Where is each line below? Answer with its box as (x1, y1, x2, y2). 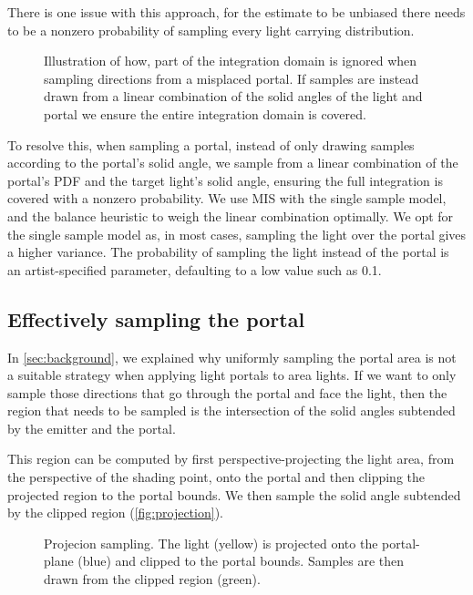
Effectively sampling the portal (7, 304, 305, 333)
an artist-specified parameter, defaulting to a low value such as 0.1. (7, 260, 382, 279)
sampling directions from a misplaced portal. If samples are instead (44, 68, 419, 87)
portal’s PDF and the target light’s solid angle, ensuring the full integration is (7, 170, 443, 190)
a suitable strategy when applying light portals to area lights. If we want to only (7, 365, 457, 385)
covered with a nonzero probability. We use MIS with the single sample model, (7, 189, 447, 208)
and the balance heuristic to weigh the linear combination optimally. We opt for (7, 206, 454, 225)
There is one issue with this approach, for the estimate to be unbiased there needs (7, 3, 466, 21)
